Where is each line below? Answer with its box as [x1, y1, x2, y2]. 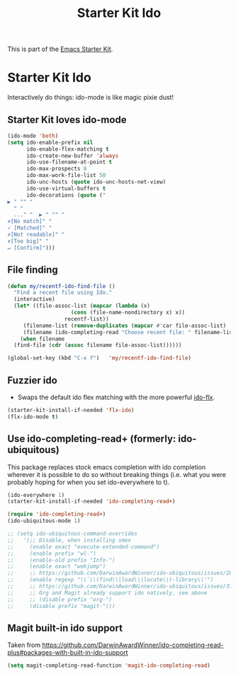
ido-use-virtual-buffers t [25, 185, 106, 192]
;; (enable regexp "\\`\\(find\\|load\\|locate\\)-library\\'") [7, 576, 214, 583]
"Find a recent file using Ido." [13, 289, 113, 297]
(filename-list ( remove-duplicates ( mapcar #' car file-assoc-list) [23, 322, 227, 329]
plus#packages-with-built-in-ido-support [7, 648, 129, 657]
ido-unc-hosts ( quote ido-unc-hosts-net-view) [25, 178, 166, 185]
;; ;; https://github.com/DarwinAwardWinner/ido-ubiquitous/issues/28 [7, 570, 233, 577]
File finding [7, 264, 58, 276]
